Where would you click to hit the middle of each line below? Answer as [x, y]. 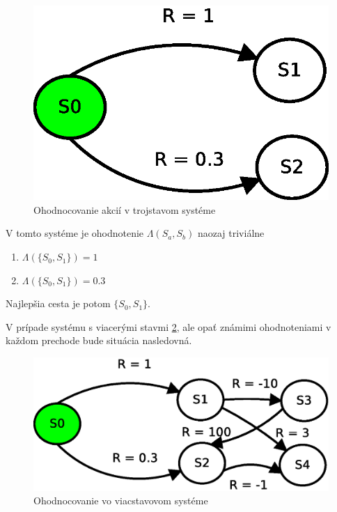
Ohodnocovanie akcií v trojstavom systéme [125, 209]
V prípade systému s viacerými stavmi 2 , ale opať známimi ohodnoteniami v [168, 326]
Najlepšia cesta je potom [58, 303]
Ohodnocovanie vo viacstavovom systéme [121, 501]
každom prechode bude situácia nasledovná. [99, 340]
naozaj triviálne [231, 233]
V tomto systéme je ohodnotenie [75, 233]
